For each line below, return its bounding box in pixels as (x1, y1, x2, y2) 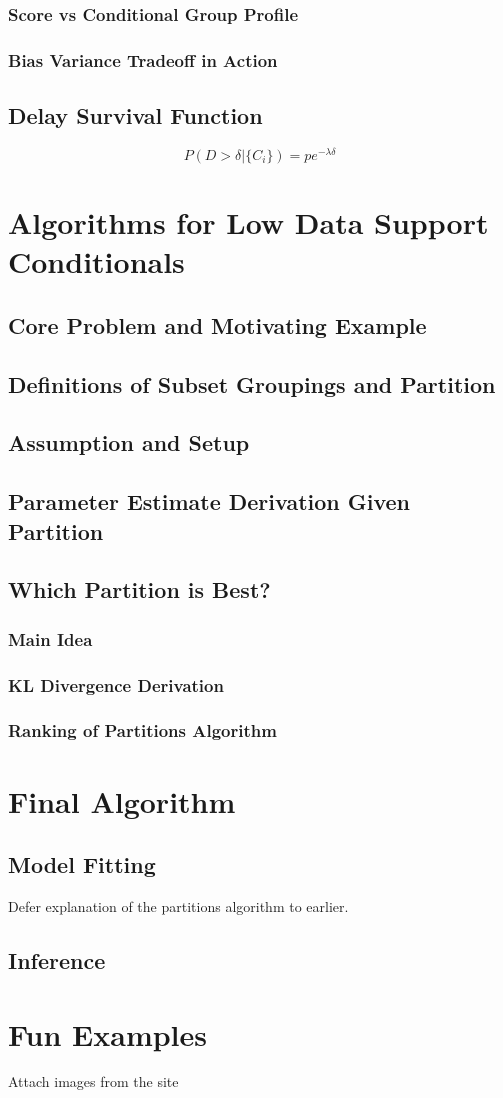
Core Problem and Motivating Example (8, 309, 427, 340)
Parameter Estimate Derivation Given (8, 486, 411, 517)
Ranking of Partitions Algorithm (8, 718, 277, 743)
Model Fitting (8, 849, 156, 880)
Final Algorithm (8, 780, 236, 821)
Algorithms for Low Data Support (8, 202, 489, 243)
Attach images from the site (8, 1071, 179, 1092)
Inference (8, 944, 106, 975)
